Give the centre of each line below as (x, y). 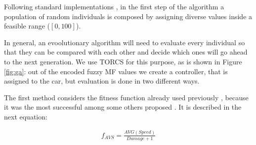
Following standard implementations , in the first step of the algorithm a (114, 6)
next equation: (26, 116)
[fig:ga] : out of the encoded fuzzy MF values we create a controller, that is (116, 71)
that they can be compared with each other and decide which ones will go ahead (126, 52)
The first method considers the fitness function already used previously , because (126, 97)
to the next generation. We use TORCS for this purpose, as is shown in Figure (123, 61)
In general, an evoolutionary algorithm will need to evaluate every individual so (125, 42)
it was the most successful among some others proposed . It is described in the (123, 107)
